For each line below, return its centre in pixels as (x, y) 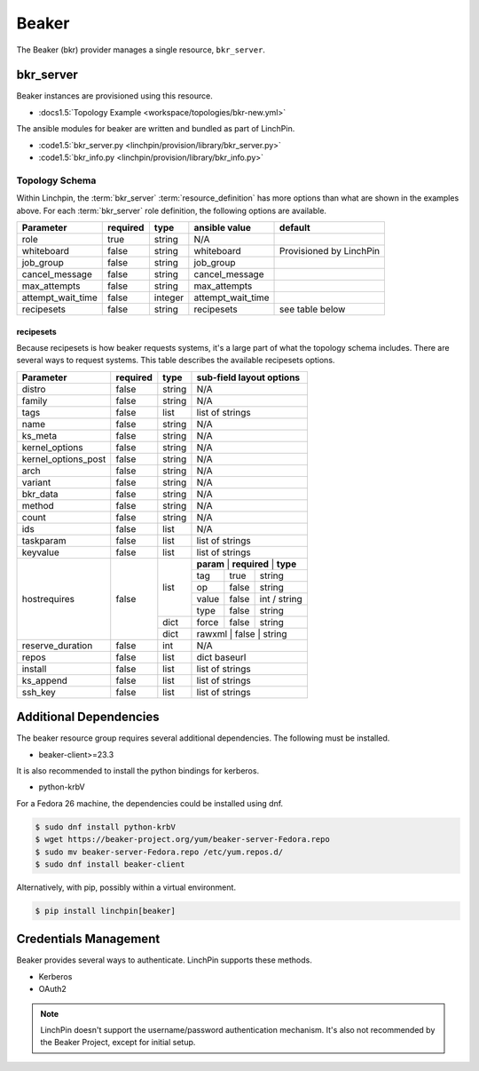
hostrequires (48, 599)
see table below (313, 309)
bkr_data (40, 494)
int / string (281, 599)
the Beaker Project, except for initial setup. (118, 1043)
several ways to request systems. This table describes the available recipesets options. (176, 361)
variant (36, 482)
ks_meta (39, 435)
